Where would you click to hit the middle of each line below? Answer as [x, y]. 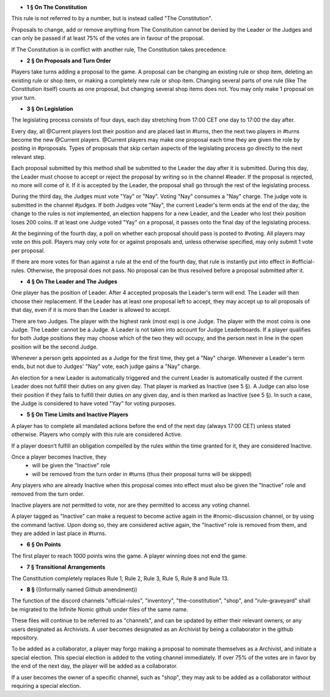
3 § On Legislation [50, 109]
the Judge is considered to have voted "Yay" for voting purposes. [94, 404]
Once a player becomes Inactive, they [59, 457]
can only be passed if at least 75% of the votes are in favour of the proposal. [108, 38]
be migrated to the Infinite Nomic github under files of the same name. [100, 609]
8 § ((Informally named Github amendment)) [82, 589]
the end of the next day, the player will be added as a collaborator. [95, 666]
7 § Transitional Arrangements [66, 567]
